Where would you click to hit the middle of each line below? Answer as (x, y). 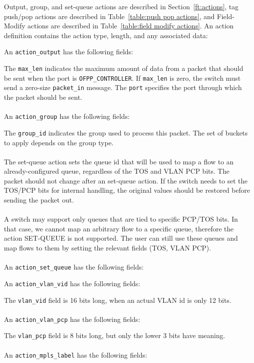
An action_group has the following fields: (67, 116)
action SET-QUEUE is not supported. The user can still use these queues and (121, 238)
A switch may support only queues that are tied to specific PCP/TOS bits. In (121, 219)
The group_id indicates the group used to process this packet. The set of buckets (126, 132)
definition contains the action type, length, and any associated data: (106, 35)
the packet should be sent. (43, 97)
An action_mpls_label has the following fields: (76, 354)
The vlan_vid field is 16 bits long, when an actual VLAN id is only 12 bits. (118, 300)
